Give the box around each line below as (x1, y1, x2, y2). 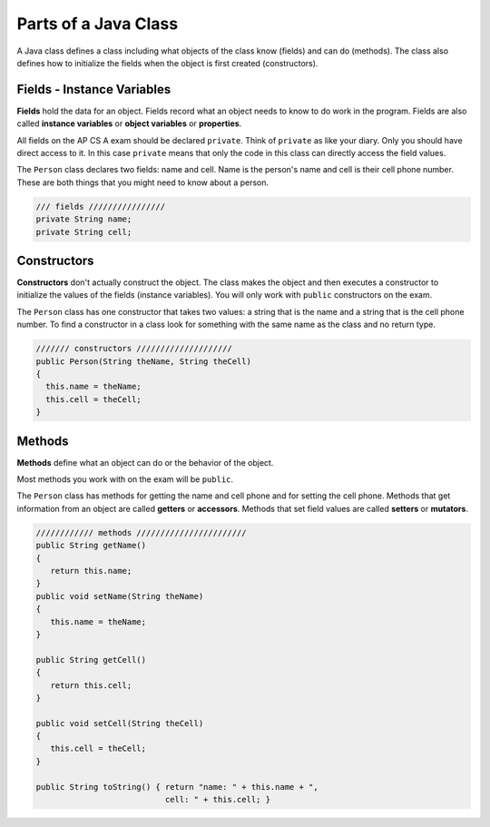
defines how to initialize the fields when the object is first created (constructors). (16, 57, 318, 68)
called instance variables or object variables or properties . (16, 118, 242, 129)
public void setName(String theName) (35, 591, 204, 601)
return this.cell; (50, 680, 132, 690)
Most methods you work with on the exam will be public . (16, 474, 234, 485)
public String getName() (35, 540, 147, 551)
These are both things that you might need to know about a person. (16, 177, 269, 188)
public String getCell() (35, 655, 147, 665)
